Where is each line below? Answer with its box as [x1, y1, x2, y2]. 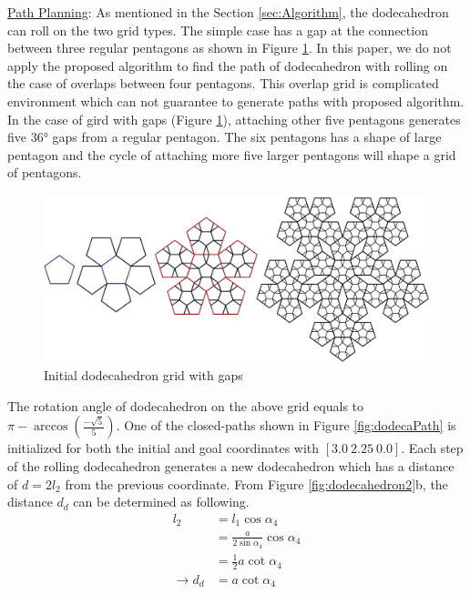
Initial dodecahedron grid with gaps [44, 366, 243, 385]
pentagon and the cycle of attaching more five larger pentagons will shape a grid [7, 145, 456, 164]
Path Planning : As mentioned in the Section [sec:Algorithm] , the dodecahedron [7, 3, 449, 21]
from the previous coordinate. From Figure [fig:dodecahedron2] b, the [65, 474, 448, 493]
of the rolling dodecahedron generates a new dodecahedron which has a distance [7, 456, 455, 475]
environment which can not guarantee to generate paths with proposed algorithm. [7, 91, 465, 110]
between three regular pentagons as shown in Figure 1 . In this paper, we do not [7, 38, 452, 57]
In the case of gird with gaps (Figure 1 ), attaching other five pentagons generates [7, 109, 461, 128]
